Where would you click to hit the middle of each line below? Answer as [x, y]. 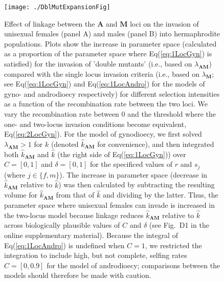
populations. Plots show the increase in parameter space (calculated [110, 43]
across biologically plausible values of [62, 225]
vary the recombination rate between [62, 114]
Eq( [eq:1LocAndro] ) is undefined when [64, 245]
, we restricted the [173, 245]
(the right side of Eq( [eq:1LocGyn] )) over [122, 154]
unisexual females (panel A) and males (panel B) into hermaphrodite [112, 34]
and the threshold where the [172, 114]
